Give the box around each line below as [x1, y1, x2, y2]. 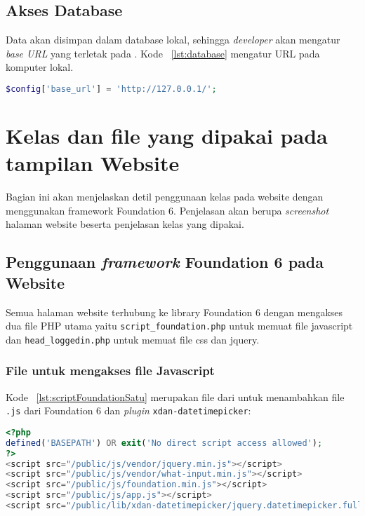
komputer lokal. [6, 60, 74, 74]
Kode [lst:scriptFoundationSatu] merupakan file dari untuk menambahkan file [6, 389, 345, 404]
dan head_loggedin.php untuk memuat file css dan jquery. [6, 332, 260, 346]
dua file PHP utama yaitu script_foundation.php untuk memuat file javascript [6, 318, 353, 333]
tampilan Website [6, 149, 180, 177]
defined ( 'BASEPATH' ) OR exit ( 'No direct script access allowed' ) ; [6, 437, 323, 448]
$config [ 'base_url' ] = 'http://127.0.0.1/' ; [6, 83, 217, 94]
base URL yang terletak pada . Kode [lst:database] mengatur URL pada [6, 46, 320, 60]
